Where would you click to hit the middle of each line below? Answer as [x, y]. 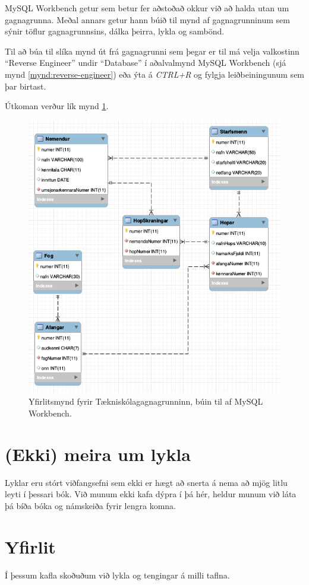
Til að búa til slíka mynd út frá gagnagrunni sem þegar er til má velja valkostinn [152, 51]
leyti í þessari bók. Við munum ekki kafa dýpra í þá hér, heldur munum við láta [151, 494]
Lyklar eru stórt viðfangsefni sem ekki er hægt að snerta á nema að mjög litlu [146, 482]
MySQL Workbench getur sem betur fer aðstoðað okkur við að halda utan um [147, 8]
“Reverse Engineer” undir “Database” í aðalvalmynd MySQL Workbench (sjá [146, 63]
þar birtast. [26, 86]
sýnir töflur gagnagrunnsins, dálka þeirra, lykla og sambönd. [115, 31]
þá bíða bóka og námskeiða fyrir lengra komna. [90, 505]
